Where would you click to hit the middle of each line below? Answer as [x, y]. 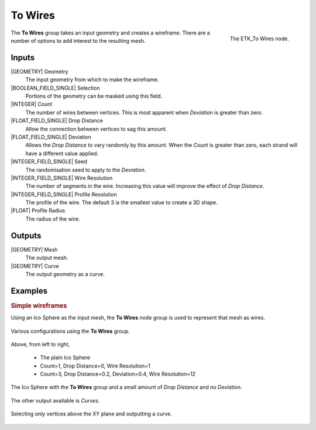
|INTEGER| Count [32, 104]
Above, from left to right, [40, 344]
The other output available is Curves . [55, 400]
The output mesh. [47, 258]
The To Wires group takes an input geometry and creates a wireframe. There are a [110, 33]
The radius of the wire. [53, 219]
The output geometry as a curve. [65, 274]
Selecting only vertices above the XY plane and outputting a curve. [91, 414]
